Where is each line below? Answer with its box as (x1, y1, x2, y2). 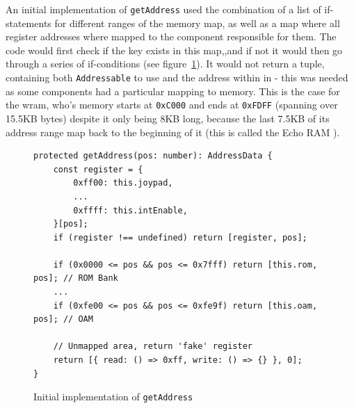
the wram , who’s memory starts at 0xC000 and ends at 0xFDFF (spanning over (6, 97, 338, 112)
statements (6, 15, 51, 30)
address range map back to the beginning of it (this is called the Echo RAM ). (6, 124, 340, 139)
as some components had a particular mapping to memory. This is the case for (6, 83, 340, 98)
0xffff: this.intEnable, (73, 205, 188, 215)
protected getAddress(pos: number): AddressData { (33, 151, 273, 161)
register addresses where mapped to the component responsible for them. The (6, 29, 337, 44)
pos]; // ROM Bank (33, 273, 118, 284)
